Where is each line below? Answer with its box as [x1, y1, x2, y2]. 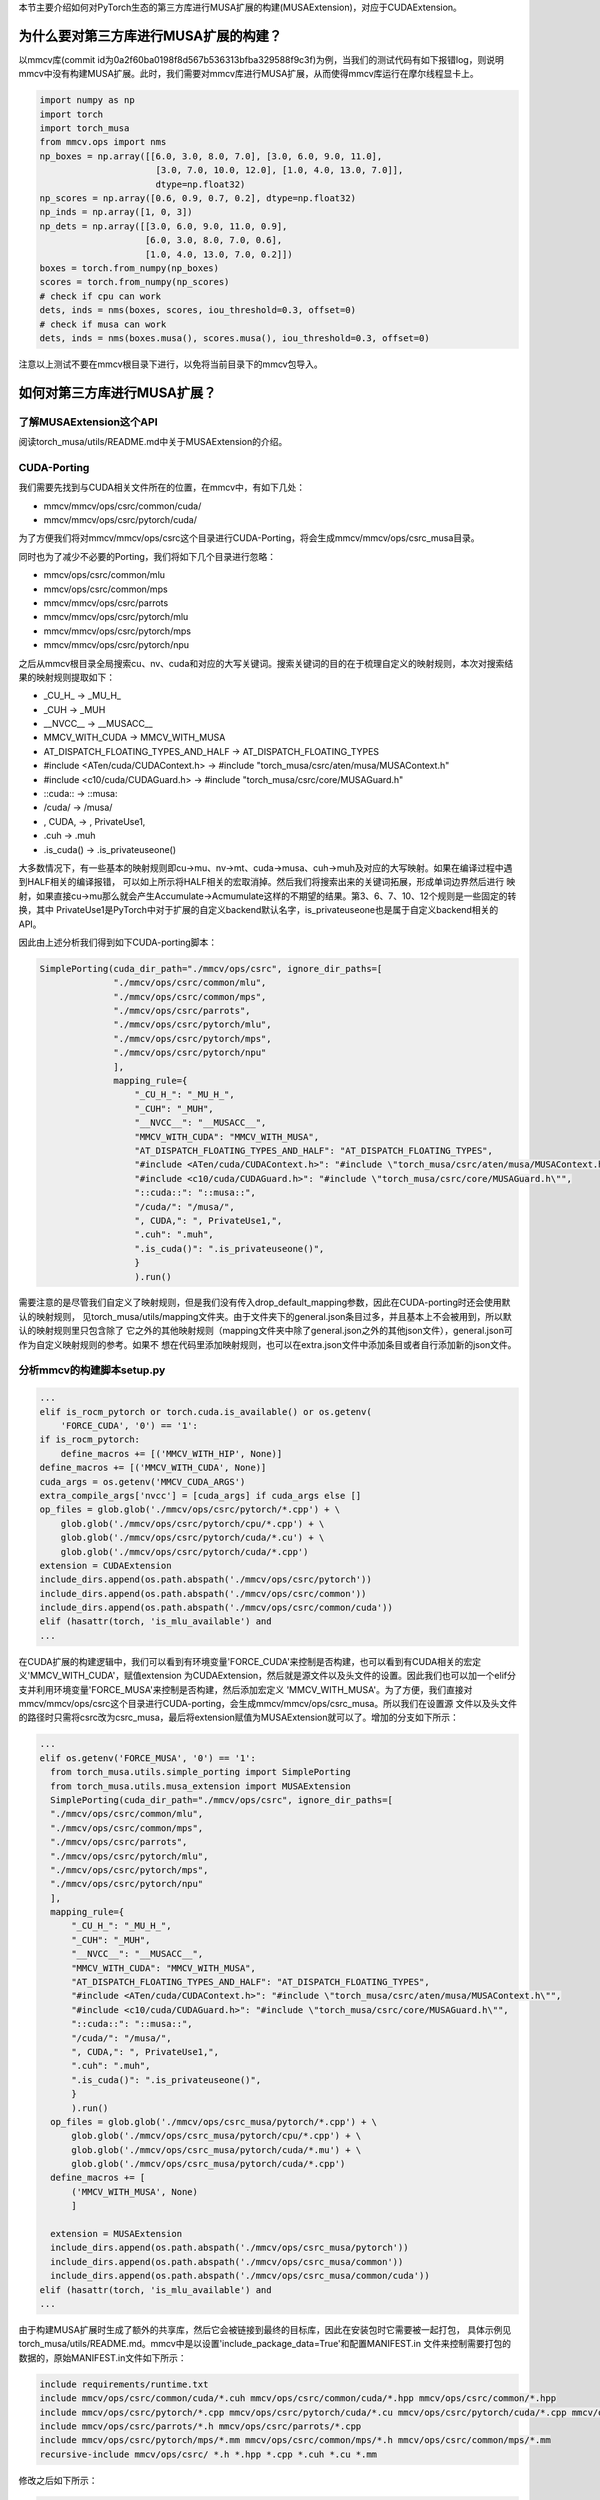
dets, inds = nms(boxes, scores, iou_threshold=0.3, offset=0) [39, 305, 357, 316]
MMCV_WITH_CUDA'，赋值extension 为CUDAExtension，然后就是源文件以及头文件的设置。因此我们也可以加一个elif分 [30, 1670, 517, 1682]
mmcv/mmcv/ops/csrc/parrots [43, 596, 169, 609]
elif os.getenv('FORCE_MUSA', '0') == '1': [39, 1752, 257, 1764]
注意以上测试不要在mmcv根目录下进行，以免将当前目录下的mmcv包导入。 [18, 358, 324, 370]
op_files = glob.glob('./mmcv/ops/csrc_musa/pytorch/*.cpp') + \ [50, 2116, 378, 2127]
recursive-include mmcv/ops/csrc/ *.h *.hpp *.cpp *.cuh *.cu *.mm [39, 2448, 378, 2460]
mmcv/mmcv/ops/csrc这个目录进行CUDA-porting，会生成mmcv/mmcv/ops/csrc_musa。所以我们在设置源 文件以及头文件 [18, 1698, 517, 1709]
